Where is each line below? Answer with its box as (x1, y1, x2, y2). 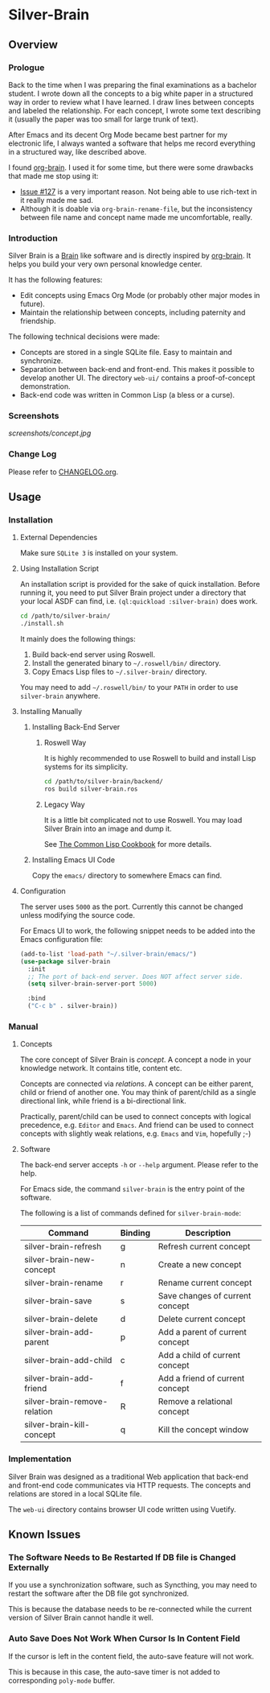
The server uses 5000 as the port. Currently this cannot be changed (19, 902, 243, 911)
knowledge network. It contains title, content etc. (19, 1063, 182, 1073)
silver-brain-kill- (23, 1419, 90, 1431)
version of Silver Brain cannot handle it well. (8, 1612, 154, 1623)
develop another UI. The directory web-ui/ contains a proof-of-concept (19, 373, 256, 383)
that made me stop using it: (8, 171, 99, 180)
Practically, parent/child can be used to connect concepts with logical (19, 1112, 252, 1121)
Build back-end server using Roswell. (31, 650, 155, 659)
